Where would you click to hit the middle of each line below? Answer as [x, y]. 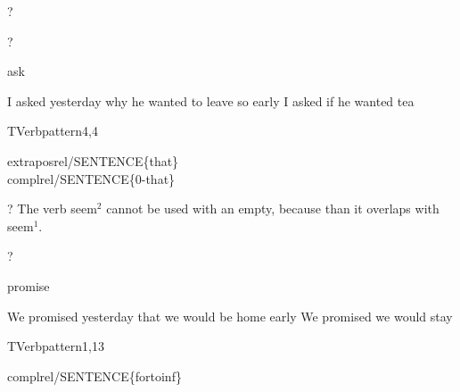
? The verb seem [52, 209]
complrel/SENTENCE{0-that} [91, 178]
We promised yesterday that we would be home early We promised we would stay [230, 316]
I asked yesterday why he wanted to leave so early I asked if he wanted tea [211, 100]
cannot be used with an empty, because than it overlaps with [273, 209]
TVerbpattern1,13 [56, 346]
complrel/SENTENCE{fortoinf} [94, 375]
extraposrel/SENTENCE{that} [93, 160]
